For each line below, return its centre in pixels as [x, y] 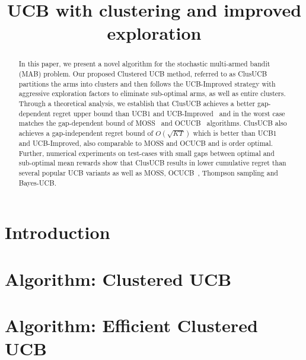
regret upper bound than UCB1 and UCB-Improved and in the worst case [169, 113]
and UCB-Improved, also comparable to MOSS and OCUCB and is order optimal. [146, 143]
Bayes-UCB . [37, 182]
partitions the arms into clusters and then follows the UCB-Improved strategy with [147, 83]
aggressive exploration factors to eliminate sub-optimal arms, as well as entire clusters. [152, 93]
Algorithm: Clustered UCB [118, 278]
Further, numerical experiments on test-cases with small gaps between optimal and [146, 153]
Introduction [58, 232]
